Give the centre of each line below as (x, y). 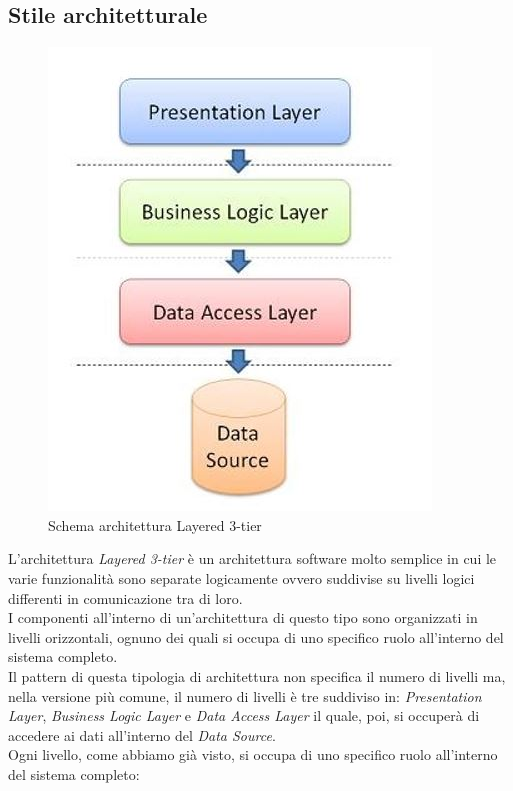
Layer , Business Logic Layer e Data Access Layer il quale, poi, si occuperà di (244, 715)
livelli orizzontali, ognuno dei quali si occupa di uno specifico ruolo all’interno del (256, 636)
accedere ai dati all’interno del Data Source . (142, 734)
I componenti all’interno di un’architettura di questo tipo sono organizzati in (243, 617)
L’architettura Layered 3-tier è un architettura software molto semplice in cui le (252, 558)
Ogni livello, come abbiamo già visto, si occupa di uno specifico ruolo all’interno (253, 754)
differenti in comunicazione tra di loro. (125, 597)
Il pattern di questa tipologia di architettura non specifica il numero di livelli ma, (257, 675)
